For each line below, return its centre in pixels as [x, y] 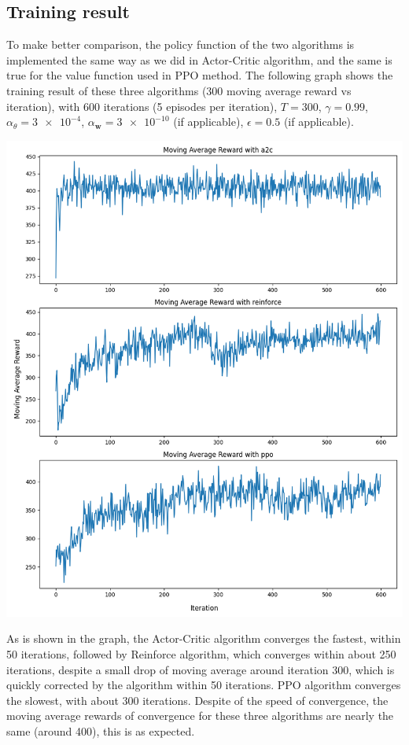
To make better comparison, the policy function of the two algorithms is [181, 44]
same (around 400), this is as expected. [101, 730]
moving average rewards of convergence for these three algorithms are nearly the [200, 715]
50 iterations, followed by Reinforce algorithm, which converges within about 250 [201, 653]
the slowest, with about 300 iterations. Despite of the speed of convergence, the [197, 700]
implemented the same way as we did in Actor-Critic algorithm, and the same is [199, 59]
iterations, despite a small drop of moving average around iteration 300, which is [201, 669]
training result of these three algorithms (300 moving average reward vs [179, 90]
